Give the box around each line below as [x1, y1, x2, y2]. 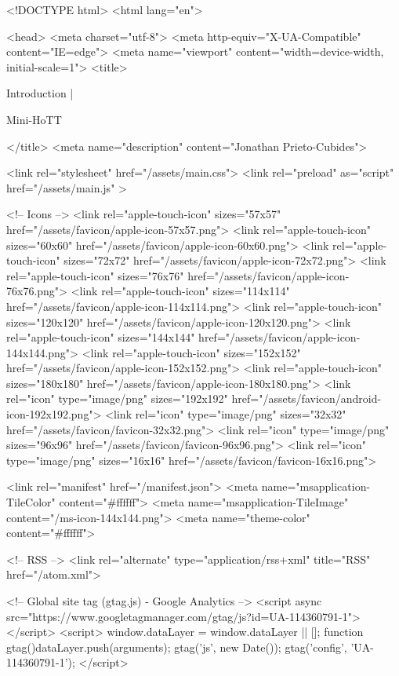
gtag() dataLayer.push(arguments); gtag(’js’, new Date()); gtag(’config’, [6, 638, 347, 655]
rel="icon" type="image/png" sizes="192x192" [6, 390, 228, 407]
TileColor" [6, 494, 56, 510]
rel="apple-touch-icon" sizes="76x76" [6, 267, 184, 283]
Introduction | [6, 85, 74, 101]
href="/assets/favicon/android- [231, 390, 382, 407]
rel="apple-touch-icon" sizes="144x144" [6, 329, 195, 345]
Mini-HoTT [6, 111, 62, 127]
